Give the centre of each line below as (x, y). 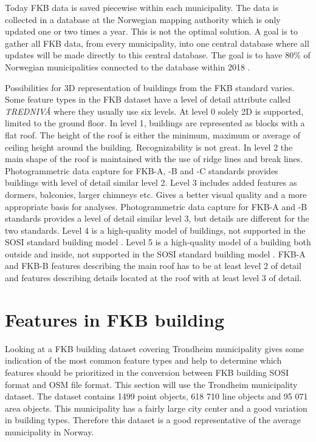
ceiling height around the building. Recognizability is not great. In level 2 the (149, 147)
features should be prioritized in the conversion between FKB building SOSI (147, 372)
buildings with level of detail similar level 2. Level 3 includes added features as (151, 182)
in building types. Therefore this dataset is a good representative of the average (153, 420)
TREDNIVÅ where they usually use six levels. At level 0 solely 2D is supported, (154, 111)
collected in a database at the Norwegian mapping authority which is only (143, 19)
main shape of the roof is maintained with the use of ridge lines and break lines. (154, 159)
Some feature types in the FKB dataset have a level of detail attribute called (148, 99)
